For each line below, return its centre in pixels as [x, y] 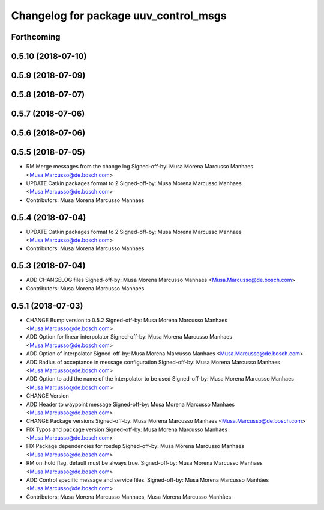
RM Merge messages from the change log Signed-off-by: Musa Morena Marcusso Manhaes [140, 167]
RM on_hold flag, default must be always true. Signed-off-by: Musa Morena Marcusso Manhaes [145, 463]
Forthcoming [36, 37]
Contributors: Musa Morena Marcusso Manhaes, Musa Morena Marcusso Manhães [129, 497]
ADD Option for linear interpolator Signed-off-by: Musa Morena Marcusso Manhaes [129, 337]
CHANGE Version [47, 396]
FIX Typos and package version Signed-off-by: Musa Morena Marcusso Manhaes [127, 429]
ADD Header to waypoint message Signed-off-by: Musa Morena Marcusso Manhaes [130, 404]
